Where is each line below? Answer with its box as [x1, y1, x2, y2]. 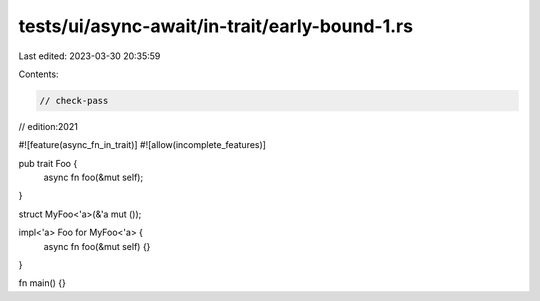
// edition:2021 [18, 120, 79, 132]
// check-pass [39, 95, 109, 106]
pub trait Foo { [18, 157, 78, 169]
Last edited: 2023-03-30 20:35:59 [18, 50, 161, 62]
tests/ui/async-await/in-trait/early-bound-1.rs [18, 15, 414, 37]
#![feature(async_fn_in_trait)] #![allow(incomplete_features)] [18, 139, 267, 151]
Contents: [18, 68, 59, 80]
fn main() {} [18, 277, 67, 289]
